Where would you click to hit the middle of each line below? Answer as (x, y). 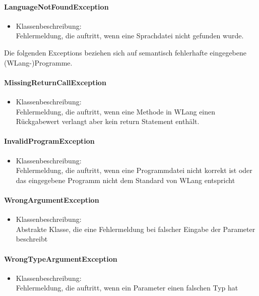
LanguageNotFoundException (56, 6)
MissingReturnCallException (55, 82)
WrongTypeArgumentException (61, 258)
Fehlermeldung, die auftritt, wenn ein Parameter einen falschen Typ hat (127, 288)
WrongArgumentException (52, 199)
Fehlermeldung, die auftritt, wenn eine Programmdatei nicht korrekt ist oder (134, 170)
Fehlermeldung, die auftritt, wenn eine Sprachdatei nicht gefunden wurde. (130, 36)
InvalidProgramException (49, 141)
